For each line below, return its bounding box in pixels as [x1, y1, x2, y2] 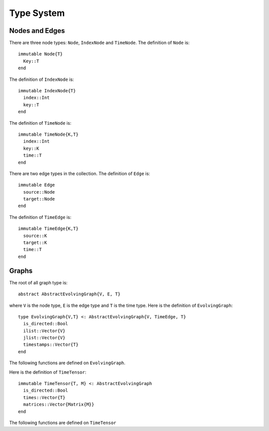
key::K [23, 145, 39, 151]
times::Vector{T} [23, 395, 66, 400]
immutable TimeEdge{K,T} [18, 226, 79, 231]
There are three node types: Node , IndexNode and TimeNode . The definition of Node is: [9, 40, 190, 46]
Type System [9, 7, 65, 18]
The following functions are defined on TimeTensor [9, 420, 117, 426]
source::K [23, 232, 47, 238]
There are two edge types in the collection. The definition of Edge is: [9, 170, 150, 177]
